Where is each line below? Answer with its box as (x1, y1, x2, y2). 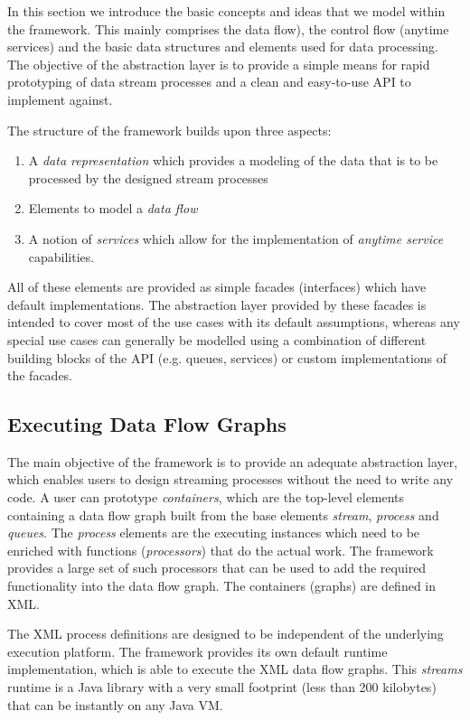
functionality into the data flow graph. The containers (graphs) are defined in (7, 576, 437, 595)
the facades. (7, 366, 73, 385)
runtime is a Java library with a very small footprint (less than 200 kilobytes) (7, 678, 437, 697)
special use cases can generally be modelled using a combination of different (7, 330, 427, 349)
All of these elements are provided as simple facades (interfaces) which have (7, 277, 427, 296)
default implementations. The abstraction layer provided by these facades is (7, 295, 427, 313)
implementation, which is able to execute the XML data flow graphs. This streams (7, 659, 463, 678)
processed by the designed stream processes (28, 168, 268, 187)
